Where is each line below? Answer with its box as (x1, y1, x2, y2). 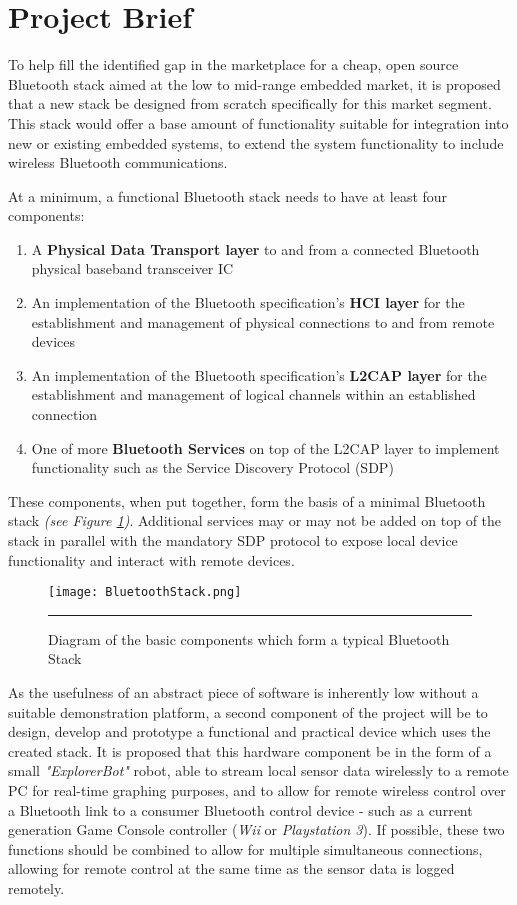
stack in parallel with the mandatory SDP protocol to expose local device (8, 530, 458, 550)
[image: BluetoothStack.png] (48, 585, 242, 600)
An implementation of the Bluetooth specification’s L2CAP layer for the (31, 364, 487, 385)
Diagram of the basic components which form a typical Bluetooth (48, 628, 450, 649)
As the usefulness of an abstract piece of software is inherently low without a (8, 682, 479, 703)
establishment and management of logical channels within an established (31, 384, 476, 405)
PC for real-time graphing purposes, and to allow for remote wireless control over (8, 780, 506, 800)
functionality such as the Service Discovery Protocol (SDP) (31, 457, 394, 478)
